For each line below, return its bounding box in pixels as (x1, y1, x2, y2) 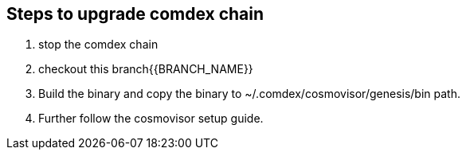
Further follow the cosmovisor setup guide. (38, 111, 264, 126)
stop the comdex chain (38, 37, 159, 52)
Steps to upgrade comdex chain (6, 4, 264, 24)
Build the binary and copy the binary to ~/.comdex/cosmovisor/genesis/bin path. (38, 87, 460, 101)
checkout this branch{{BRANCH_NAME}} (38, 62, 253, 76)
